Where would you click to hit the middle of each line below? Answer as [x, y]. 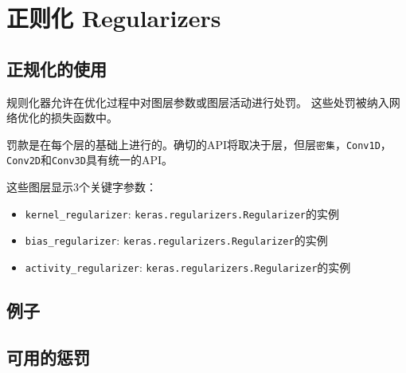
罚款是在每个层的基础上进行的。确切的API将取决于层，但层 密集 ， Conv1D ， [199, 144]
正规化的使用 [57, 68]
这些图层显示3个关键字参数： [82, 187]
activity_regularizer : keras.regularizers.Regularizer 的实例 [188, 267]
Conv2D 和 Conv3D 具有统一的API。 [90, 160]
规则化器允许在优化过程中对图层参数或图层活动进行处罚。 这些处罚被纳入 [198, 102]
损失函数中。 [84, 118]
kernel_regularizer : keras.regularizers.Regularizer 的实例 [182, 213]
